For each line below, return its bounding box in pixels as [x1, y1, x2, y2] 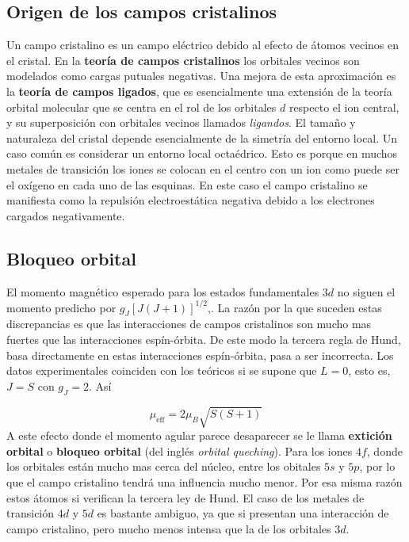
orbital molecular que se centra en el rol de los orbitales [6, 98, 277, 115]
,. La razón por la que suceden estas [208, 299, 382, 315]
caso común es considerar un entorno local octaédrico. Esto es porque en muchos [6, 145, 398, 162]
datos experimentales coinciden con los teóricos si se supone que [6, 362, 317, 379]
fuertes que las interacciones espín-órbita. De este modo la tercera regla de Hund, [6, 331, 401, 348]
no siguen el [337, 283, 396, 300]
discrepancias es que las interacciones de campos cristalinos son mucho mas [6, 315, 372, 332]
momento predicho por [6, 299, 117, 315]
